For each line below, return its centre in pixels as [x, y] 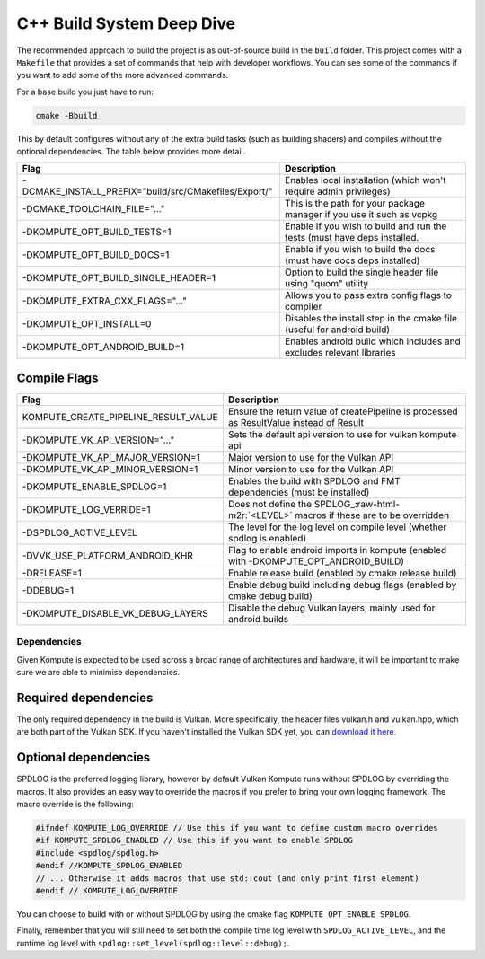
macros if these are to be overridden [372, 515]
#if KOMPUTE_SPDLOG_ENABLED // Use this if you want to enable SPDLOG [194, 840]
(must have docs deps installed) [352, 260]
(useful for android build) [337, 330]
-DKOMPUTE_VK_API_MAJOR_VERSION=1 [111, 457]
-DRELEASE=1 [52, 573]
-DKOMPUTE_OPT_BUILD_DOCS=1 [96, 255]
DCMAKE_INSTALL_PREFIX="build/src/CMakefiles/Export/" [147, 191]
